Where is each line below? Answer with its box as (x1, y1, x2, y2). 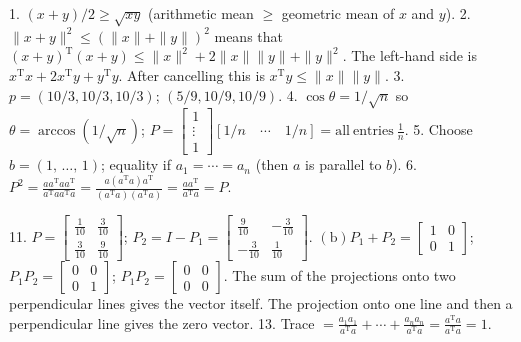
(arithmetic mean (148, 3, 254, 23)
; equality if (100, 154, 171, 175)
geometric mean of (281, 3, 395, 23)
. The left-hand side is (342, 45, 477, 66)
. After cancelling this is (118, 64, 265, 85)
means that (214, 25, 283, 46)
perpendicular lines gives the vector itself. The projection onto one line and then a (9, 293, 513, 314)
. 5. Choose (404, 119, 473, 140)
